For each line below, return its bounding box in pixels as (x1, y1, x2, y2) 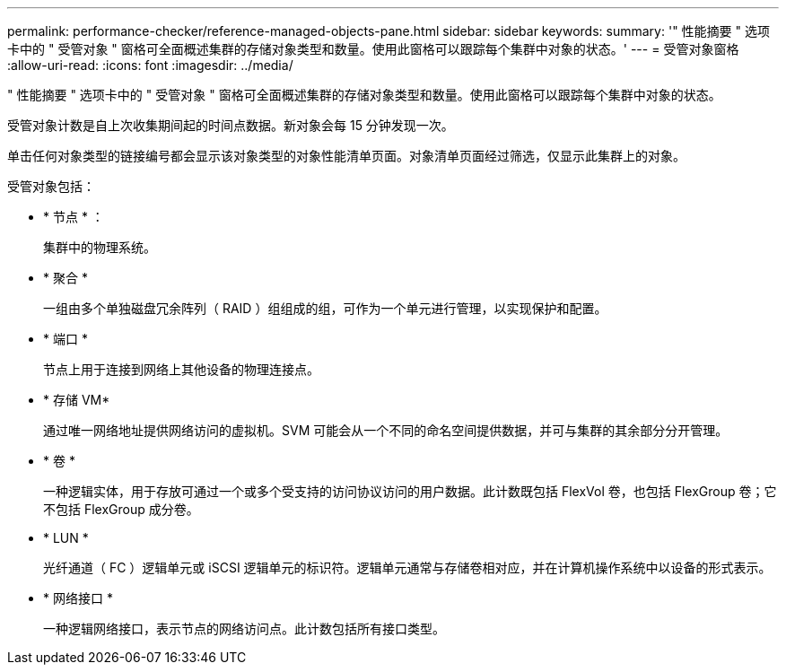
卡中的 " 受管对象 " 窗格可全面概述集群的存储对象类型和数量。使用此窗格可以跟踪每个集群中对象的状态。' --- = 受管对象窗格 (7, 41, 739, 57)
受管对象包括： (7, 179, 95, 194)
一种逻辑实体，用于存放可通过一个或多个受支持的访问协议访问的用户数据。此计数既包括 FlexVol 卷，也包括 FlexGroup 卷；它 (43, 484, 777, 499)
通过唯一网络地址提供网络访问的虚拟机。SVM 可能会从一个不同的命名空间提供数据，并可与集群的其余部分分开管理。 (43, 423, 729, 438)
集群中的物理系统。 (43, 240, 156, 255)
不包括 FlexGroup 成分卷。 (43, 502, 199, 517)
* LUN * (43, 530, 89, 545)
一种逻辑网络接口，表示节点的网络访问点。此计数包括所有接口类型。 (43, 621, 445, 636)
